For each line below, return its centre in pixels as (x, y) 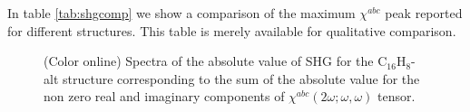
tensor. (397, 96)
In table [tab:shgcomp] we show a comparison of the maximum (181, 13)
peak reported (424, 13)
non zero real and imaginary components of (164, 96)
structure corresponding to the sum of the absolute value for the (241, 78)
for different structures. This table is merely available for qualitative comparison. (232, 30)
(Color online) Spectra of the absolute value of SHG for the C (215, 61)
